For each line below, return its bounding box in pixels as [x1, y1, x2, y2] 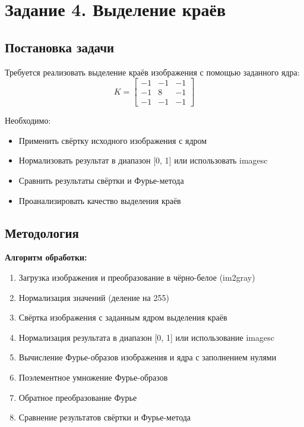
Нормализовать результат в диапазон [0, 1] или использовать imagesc [18, 154, 268, 167]
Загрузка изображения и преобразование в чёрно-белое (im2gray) [18, 271, 255, 284]
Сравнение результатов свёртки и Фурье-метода [18, 411, 191, 423]
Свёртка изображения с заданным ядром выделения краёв [18, 311, 227, 324]
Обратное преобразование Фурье [18, 391, 137, 403]
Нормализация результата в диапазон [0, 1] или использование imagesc [18, 331, 274, 343]
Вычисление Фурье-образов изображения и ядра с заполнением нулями [18, 351, 277, 363]
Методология [5, 223, 79, 241]
